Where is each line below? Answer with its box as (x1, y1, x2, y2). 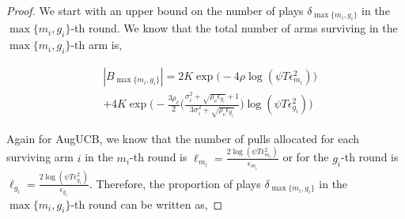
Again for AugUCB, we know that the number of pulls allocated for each (6, 130, 360, 146)
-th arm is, (70, 36, 123, 53)
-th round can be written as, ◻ (70, 195, 223, 212)
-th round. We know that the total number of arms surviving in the (70, 20, 398, 36)
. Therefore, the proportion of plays (89, 175, 261, 191)
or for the (282, 149, 329, 165)
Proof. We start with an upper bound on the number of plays (6, 2, 304, 18)
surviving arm (6, 149, 74, 165)
